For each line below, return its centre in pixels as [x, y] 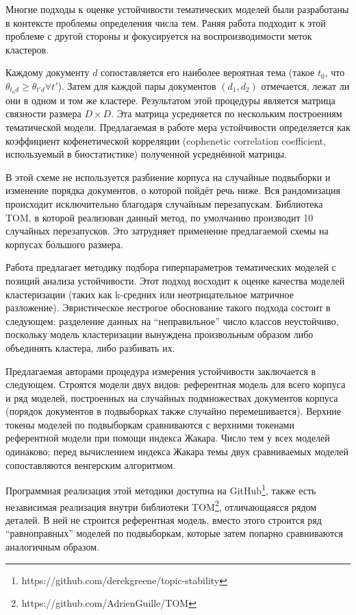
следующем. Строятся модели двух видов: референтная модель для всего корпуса [176, 384]
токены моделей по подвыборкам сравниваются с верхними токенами [150, 424]
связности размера [43, 113]
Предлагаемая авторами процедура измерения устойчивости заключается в [161, 371]
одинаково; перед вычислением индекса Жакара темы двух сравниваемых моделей [177, 451]
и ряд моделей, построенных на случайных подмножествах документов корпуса [172, 397]
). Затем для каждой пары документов [137, 85]
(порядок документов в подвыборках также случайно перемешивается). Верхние [173, 411]
